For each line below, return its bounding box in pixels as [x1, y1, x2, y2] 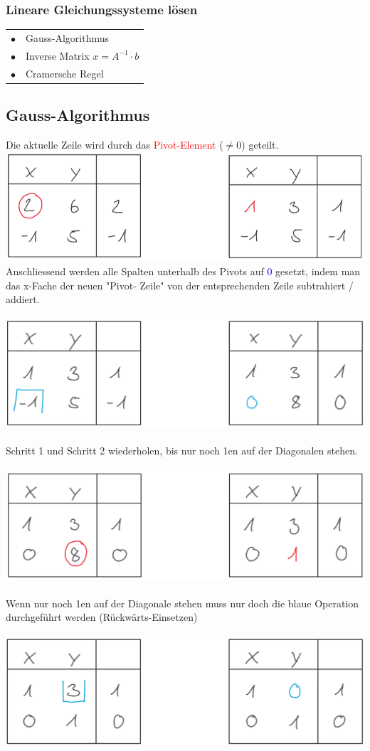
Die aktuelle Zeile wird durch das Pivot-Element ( [6, 137, 223, 151]
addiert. [6, 292, 40, 307]
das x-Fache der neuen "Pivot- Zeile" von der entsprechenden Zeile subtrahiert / [6, 277, 354, 292]
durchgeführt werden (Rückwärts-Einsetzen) [6, 609, 198, 624]
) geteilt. [241, 137, 279, 151]
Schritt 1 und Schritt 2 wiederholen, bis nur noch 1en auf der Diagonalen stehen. [6, 443, 358, 458]
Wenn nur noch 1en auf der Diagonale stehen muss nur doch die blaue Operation [6, 595, 359, 610]
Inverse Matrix [26, 48, 90, 63]
